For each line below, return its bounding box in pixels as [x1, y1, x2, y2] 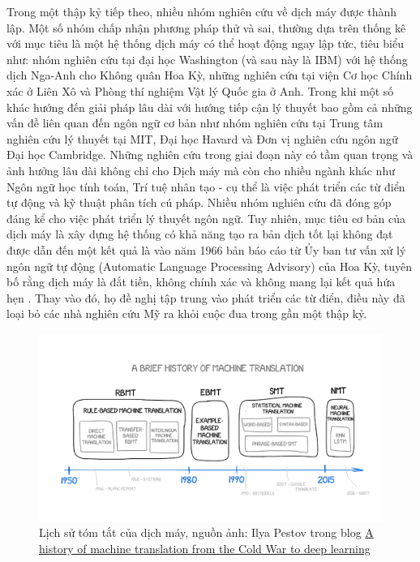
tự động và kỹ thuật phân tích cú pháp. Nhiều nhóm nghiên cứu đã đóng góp [6, 194, 392, 211]
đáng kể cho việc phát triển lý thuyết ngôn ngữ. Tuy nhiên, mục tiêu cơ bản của [6, 209, 405, 226]
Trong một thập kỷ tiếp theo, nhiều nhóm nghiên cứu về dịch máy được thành [6, 3, 397, 19]
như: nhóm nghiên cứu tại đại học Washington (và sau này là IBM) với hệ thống [6, 50, 408, 67]
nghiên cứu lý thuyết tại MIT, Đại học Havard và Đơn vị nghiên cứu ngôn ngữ [6, 130, 398, 147]
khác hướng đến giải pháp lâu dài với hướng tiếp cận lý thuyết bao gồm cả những [6, 98, 413, 115]
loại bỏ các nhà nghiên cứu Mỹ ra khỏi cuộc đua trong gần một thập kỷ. [6, 305, 367, 322]
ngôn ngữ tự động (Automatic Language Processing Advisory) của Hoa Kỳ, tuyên [6, 257, 413, 274]
